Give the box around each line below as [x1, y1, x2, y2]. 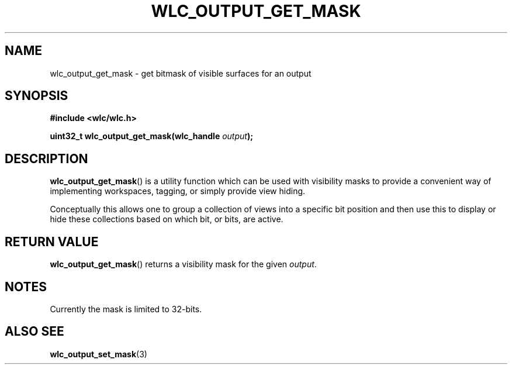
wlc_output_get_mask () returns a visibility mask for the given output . [50, 259, 317, 270]
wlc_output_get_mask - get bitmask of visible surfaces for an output [50, 68, 312, 78]
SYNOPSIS [5, 88, 68, 104]
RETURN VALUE [5, 234, 99, 249]
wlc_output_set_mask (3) [50, 349, 147, 359]
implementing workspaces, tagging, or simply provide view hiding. [50, 186, 306, 196]
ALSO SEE [5, 324, 64, 339]
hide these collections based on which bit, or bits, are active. [50, 214, 283, 225]
